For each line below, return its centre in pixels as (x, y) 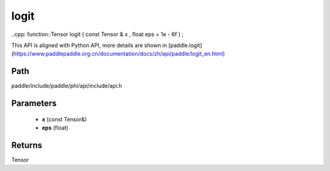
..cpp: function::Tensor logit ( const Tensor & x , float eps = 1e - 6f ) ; (97, 34)
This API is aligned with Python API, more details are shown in (89, 45)
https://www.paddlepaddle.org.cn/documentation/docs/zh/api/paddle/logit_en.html (118, 54)
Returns (27, 145)
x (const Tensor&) (64, 119)
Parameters (34, 104)
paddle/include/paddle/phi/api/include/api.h (67, 86)
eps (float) (55, 128)
